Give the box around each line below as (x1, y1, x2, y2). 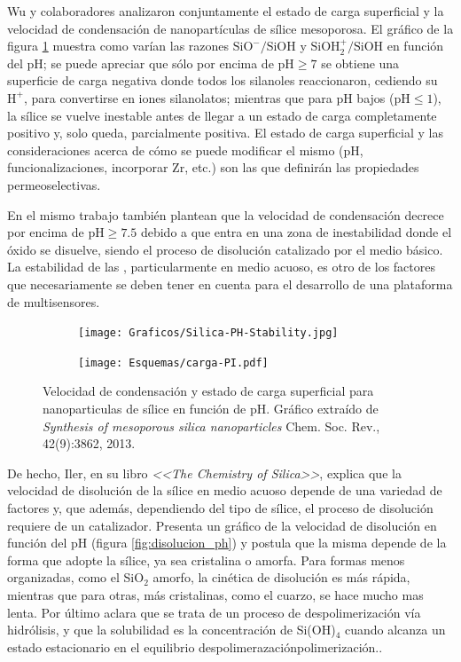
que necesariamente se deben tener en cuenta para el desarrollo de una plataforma (7, 274, 453, 293)
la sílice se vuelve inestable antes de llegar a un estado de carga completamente (7, 106, 437, 124)
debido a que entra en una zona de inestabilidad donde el (140, 223, 452, 241)
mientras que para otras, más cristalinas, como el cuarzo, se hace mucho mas (7, 585, 424, 603)
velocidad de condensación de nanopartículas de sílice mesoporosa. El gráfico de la (7, 19, 454, 37)
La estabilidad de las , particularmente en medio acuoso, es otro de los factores (7, 257, 435, 276)
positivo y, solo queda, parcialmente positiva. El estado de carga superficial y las (7, 123, 443, 142)
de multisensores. (7, 292, 100, 311)
